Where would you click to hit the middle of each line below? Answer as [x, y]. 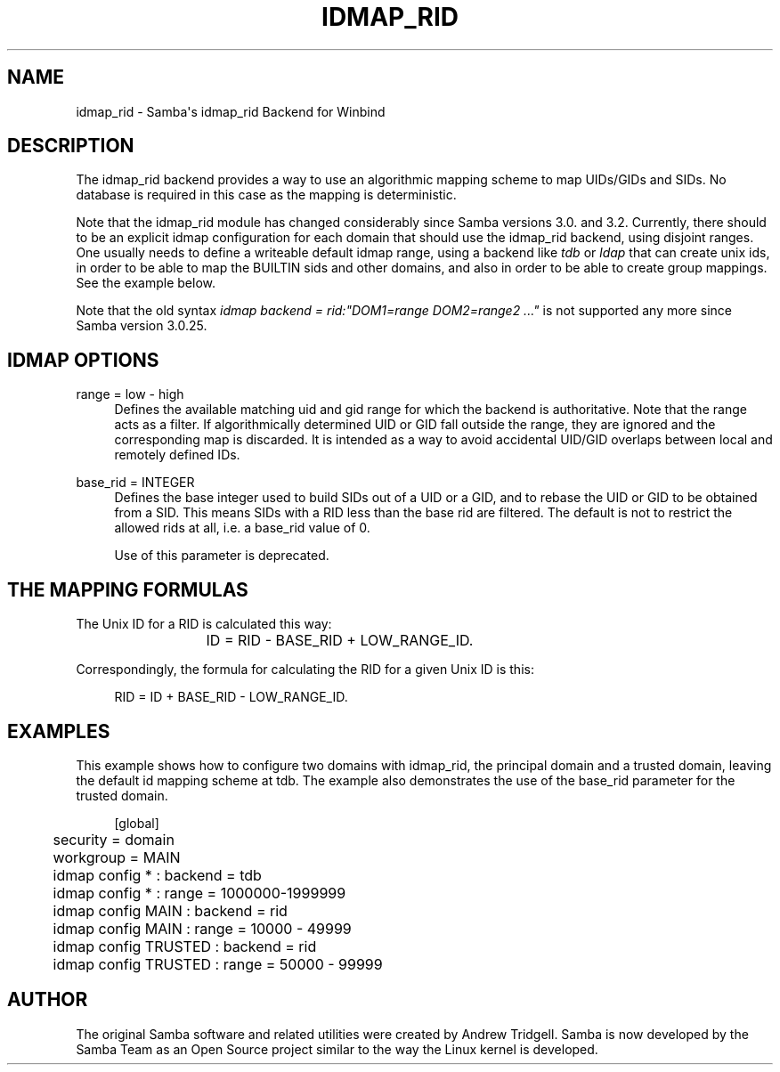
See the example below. [146, 283]
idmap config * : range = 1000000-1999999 [199, 893]
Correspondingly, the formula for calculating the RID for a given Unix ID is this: [305, 670]
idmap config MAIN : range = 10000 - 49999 [202, 928]
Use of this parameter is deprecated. [222, 556]
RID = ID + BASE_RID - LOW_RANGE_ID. [231, 697]
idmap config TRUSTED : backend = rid [185, 946]
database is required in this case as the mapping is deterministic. [266, 195]
